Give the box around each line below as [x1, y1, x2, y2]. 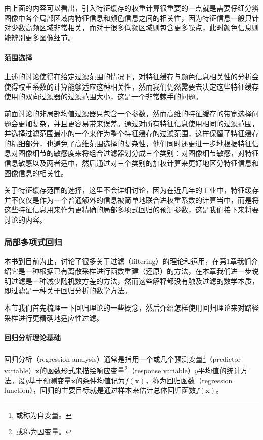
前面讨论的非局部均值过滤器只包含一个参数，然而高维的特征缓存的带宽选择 [4, 108, 252, 118]
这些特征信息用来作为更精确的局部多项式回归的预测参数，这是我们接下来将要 [4, 204, 259, 215]
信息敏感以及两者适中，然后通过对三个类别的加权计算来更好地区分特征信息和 [4, 157, 259, 168]
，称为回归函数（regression [145, 375, 233, 385]
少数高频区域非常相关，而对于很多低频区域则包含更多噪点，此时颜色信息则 [11, 22, 259, 33]
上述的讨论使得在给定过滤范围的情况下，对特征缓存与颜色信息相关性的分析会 [4, 71, 259, 82]
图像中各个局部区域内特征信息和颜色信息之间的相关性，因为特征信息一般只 [4, 12, 252, 23]
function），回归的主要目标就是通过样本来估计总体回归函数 [4, 385, 196, 395]
